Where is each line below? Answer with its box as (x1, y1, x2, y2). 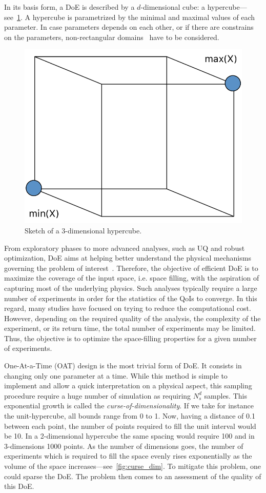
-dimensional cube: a (140, 2, 206, 12)
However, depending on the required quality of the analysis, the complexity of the (4, 312, 261, 323)
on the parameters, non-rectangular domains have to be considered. (4, 31, 219, 42)
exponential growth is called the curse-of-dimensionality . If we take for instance (4, 400, 254, 411)
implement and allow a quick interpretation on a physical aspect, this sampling (4, 380, 252, 391)
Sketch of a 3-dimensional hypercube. (25, 225, 142, 235)
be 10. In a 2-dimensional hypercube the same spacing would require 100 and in (4, 430, 255, 441)
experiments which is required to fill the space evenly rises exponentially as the (4, 450, 252, 461)
